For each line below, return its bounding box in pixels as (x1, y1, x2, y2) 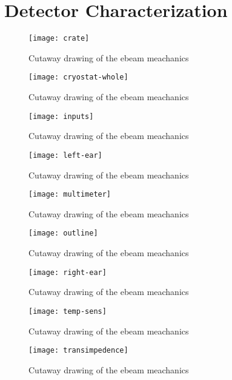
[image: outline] (28, 229, 98, 238)
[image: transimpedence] (28, 346, 128, 355)
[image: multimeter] (28, 190, 111, 199)
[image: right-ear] (28, 268, 107, 277)
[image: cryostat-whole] (28, 73, 128, 82)
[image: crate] (28, 34, 90, 43)
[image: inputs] (28, 112, 94, 121)
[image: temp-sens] (28, 307, 107, 316)
